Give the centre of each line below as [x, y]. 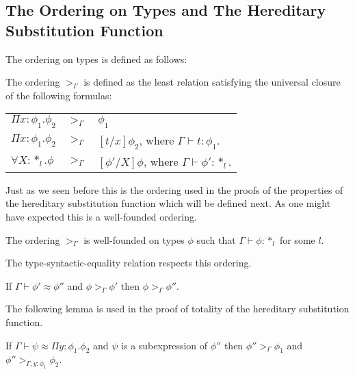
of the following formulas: [59, 95]
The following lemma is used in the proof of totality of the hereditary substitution [177, 309]
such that [216, 239]
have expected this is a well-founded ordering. [101, 216]
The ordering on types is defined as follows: [96, 59]
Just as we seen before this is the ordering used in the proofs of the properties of [174, 189]
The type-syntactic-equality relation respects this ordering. [129, 263]
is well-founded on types [134, 239]
